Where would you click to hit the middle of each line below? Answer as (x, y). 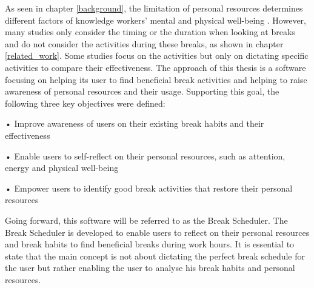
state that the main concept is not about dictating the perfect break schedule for (155, 256)
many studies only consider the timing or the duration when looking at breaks (150, 32)
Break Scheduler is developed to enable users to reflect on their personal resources (157, 232)
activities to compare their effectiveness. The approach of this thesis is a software (155, 67)
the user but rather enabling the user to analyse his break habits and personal (150, 268)
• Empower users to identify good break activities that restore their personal (149, 188)
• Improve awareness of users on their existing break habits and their (135, 123)
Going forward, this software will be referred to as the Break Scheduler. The (146, 220)
